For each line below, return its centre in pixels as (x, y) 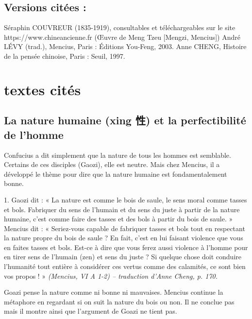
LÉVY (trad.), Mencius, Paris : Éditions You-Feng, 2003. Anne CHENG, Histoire (125, 46)
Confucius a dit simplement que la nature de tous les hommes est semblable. (118, 155)
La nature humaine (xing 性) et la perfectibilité (125, 120)
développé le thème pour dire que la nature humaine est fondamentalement (116, 174)
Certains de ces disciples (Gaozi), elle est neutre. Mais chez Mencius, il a (112, 164)
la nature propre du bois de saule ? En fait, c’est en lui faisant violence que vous (124, 238)
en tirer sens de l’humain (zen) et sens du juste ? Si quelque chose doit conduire (123, 257)
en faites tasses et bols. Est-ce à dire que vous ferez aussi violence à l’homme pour (126, 247)
